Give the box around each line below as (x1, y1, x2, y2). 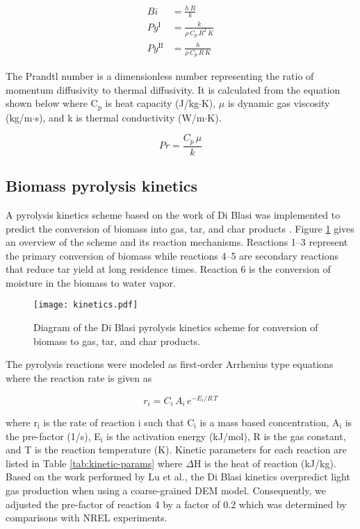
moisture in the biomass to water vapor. (6, 275, 176, 289)
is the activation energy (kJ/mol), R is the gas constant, (106, 428, 346, 443)
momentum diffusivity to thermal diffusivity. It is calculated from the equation (6, 82, 341, 96)
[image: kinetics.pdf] (33, 300, 138, 310)
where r (6, 415, 38, 430)
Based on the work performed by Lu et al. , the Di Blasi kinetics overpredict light (6, 469, 350, 484)
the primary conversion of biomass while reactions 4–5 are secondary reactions (6, 248, 339, 262)
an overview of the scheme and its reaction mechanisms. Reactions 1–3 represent (6, 235, 348, 249)
